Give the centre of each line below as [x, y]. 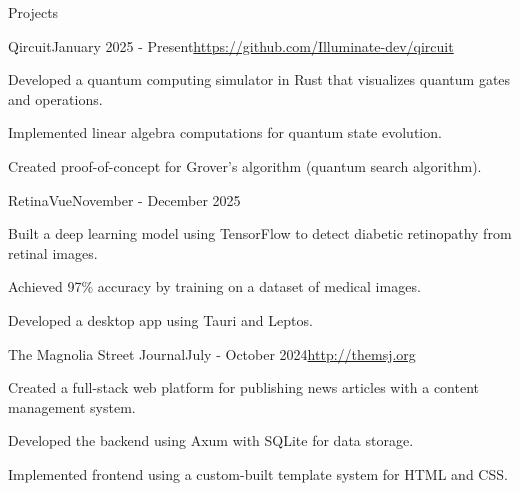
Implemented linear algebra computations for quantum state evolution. [225, 132]
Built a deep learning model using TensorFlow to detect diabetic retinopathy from [260, 233]
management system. [72, 406]
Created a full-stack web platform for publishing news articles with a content [244, 387]
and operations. [55, 98]
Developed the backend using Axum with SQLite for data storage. [211, 440]
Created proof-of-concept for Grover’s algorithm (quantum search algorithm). [245, 165]
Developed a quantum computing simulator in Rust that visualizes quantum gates [259, 79]
